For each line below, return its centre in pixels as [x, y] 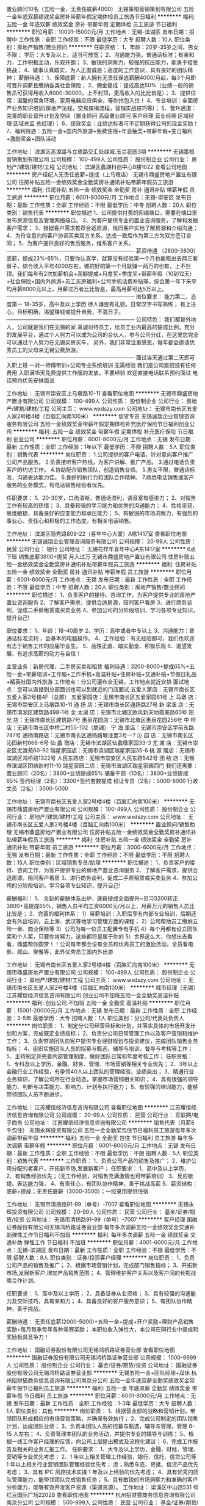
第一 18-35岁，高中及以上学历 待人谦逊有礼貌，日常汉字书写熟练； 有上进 [104, 304]
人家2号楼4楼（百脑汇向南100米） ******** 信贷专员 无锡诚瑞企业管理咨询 [101, 416]
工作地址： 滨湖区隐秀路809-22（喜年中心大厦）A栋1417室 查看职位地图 [97, 534]
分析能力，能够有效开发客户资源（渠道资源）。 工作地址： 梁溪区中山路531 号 [103, 1487]
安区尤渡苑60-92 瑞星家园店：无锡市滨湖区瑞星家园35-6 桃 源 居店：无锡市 [101, 750]
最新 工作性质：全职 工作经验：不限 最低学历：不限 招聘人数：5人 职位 [105, 1153]
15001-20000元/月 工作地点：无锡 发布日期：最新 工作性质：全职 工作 [104, 1011]
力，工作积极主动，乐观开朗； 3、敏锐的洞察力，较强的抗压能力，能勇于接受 [102, 62]
